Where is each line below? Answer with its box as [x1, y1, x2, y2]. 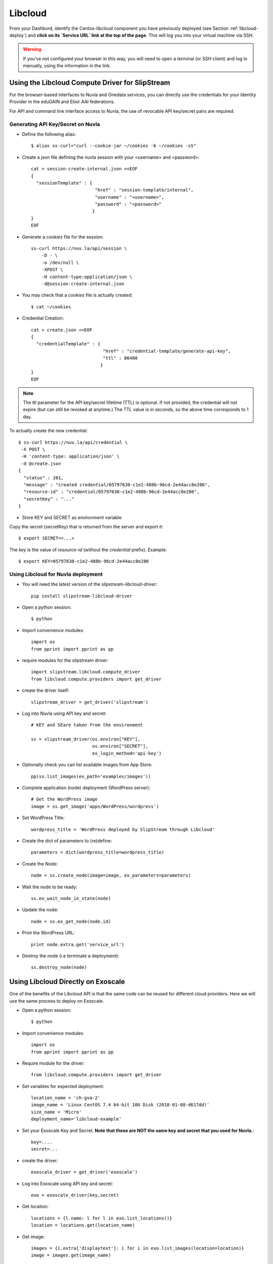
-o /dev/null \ [41, 259, 79, 265]
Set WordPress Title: [22, 815, 65, 821]
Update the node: [22, 907, 59, 913]
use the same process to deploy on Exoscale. [9, 998, 104, 1004]
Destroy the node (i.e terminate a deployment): [22, 953, 120, 959]
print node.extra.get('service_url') [31, 941, 125, 947]
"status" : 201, [23, 475, 64, 480]
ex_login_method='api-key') [92, 750, 162, 756]
